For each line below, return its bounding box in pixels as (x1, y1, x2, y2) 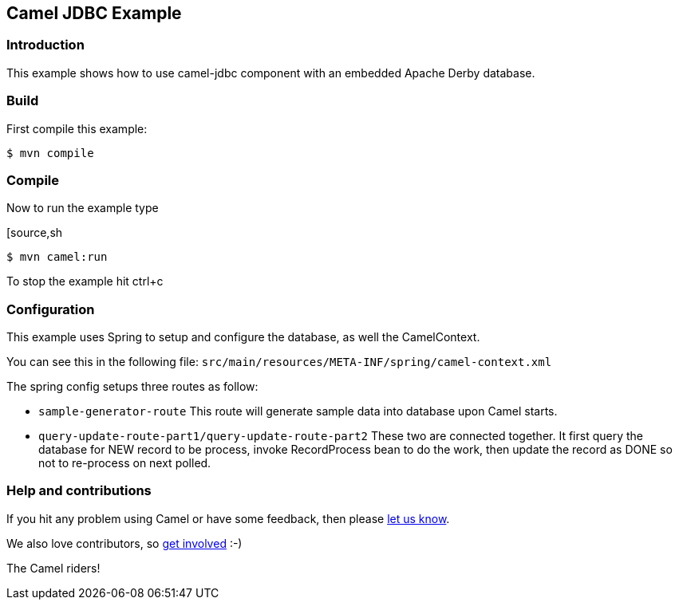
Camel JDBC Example (6, 3, 182, 23)
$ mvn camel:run (6, 250, 108, 264)
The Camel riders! (6, 561, 101, 575)
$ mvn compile (6, 146, 94, 159)
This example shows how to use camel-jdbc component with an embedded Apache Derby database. (6, 65, 535, 80)
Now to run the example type (6, 201, 159, 215)
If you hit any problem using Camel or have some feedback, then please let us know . (6, 511, 450, 525)
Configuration (6, 301, 95, 317)
